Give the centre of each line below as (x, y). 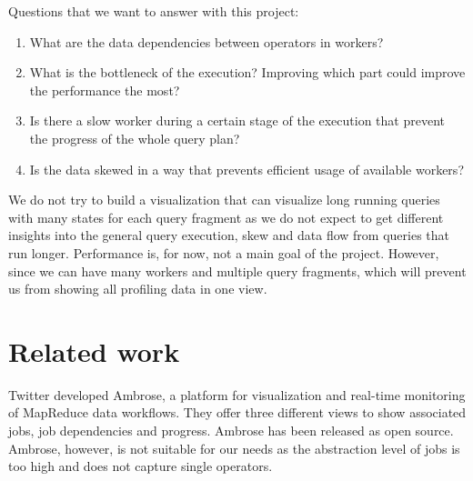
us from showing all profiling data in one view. (138, 289)
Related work (94, 351)
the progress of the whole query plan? (135, 138)
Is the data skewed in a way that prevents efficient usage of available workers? (247, 169)
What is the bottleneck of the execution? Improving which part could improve (247, 72)
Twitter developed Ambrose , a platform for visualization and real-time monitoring (237, 394)
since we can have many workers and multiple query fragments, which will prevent (237, 271)
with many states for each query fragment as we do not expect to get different (226, 217)
